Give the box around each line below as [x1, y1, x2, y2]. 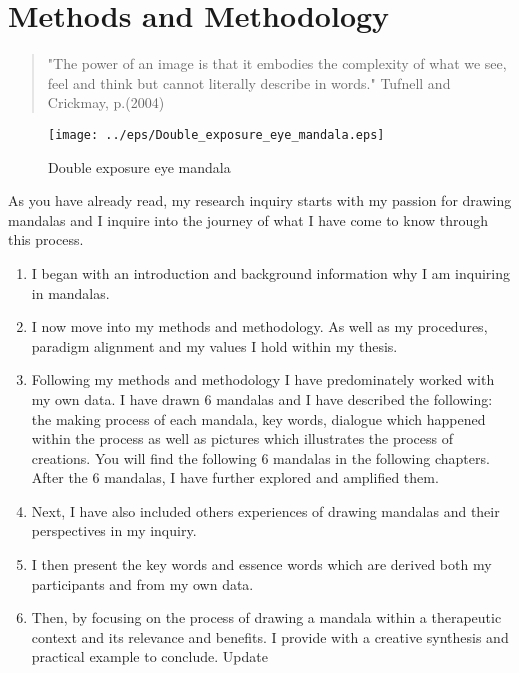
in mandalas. [31, 282, 110, 303]
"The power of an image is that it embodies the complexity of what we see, [47, 53, 507, 74]
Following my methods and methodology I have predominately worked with [31, 369, 495, 390]
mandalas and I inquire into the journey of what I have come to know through [8, 209, 489, 230]
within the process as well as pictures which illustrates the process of [31, 428, 453, 449]
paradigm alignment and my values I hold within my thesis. [31, 335, 398, 356]
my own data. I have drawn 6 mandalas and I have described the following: [31, 388, 493, 409]
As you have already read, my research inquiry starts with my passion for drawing [8, 190, 512, 211]
